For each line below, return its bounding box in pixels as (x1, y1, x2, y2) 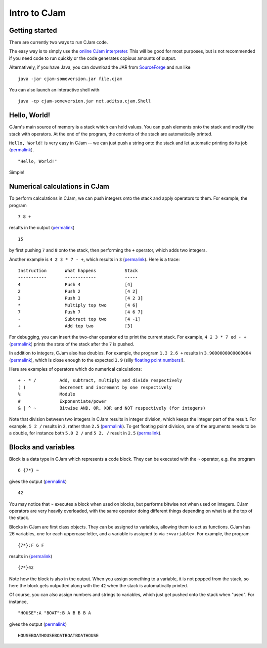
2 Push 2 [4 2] (18, 289, 138, 294)
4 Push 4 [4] (18, 282, 133, 287)
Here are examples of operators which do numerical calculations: (9, 366, 142, 372)
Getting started (9, 26, 57, 35)
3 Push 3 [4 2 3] (18, 296, 143, 301)
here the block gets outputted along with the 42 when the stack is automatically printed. (9, 583, 188, 589)
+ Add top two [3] (18, 323, 133, 329)
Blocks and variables (9, 443, 75, 451)
